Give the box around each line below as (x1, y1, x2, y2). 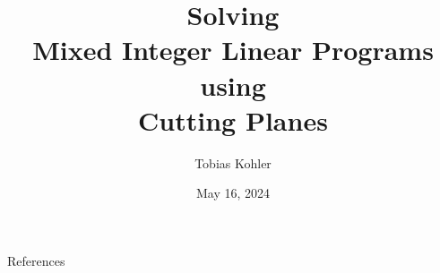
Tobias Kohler (194, 153, 272, 172)
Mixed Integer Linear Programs (32, 31, 434, 68)
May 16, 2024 (195, 183, 271, 202)
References (7, 251, 65, 269)
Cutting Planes (138, 101, 328, 138)
